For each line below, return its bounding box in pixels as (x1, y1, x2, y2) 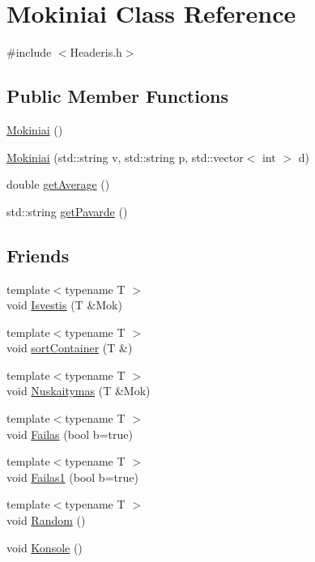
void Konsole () (6, 539, 83, 556)
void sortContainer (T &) (6, 339, 133, 356)
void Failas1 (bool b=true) (6, 468, 138, 485)
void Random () (6, 512, 86, 529)
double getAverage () (6, 176, 110, 193)
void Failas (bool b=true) (6, 425, 133, 442)
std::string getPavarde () (6, 202, 128, 219)
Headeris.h (70, 44, 122, 61)
